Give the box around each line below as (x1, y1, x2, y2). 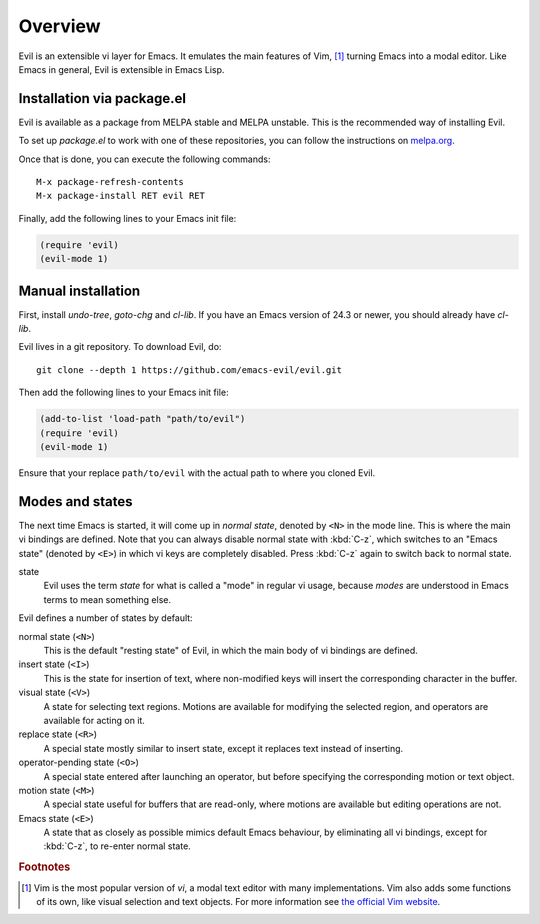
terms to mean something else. (43, 593, 172, 605)
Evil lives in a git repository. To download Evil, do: (18, 341, 222, 353)
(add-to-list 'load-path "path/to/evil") (39, 413, 246, 425)
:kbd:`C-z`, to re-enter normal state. (43, 840, 192, 852)
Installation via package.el (18, 90, 187, 107)
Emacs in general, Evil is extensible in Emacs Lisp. (18, 63, 225, 75)
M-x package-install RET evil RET (36, 190, 205, 202)
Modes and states (18, 493, 133, 510)
